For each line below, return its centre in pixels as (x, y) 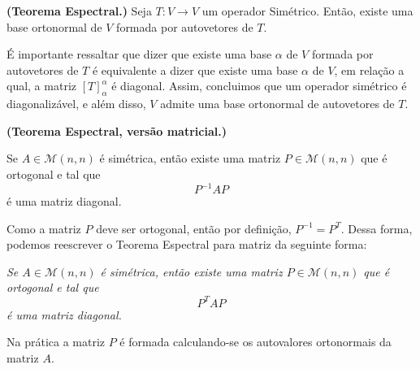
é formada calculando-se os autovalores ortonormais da (255, 342)
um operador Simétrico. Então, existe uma (307, 11)
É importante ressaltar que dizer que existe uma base (139, 54)
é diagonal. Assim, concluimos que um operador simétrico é (259, 86)
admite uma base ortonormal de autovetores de (277, 104)
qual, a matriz (41, 86)
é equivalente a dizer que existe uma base (195, 69)
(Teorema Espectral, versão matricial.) (117, 130)
